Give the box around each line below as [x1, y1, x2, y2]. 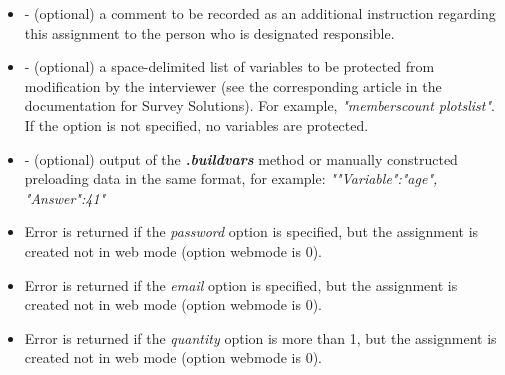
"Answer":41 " [24, 187, 106, 208]
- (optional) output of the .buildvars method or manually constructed [24, 148, 458, 169]
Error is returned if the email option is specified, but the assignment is [24, 274, 458, 295]
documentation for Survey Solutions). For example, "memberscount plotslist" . [24, 95, 495, 116]
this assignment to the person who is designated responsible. [24, 22, 395, 43]
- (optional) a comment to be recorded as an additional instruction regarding [24, 3, 496, 23]
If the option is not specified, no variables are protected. [24, 114, 369, 135]
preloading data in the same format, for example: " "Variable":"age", [24, 168, 438, 189]
